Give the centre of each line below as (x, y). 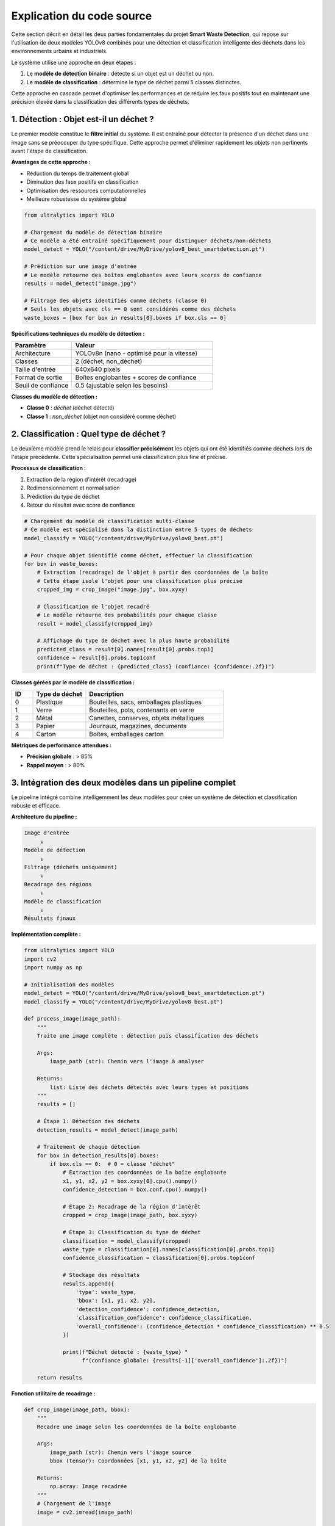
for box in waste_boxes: (61, 564)
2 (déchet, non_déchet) (109, 361)
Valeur (85, 345)
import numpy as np (53, 968)
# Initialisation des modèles (69, 985)
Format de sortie (39, 377)
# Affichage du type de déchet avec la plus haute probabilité (133, 641)
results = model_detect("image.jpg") (80, 284)
